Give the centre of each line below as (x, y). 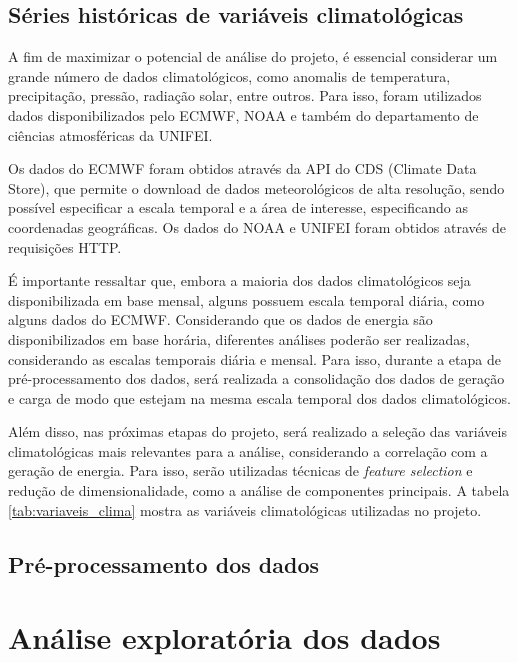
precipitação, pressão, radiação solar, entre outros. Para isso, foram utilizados (245, 95)
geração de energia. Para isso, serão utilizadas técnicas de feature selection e (240, 470)
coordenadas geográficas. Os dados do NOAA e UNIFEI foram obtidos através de (257, 226)
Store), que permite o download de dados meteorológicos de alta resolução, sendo (256, 187)
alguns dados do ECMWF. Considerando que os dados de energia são (220, 319)
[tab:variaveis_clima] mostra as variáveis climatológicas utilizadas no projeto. (245, 509)
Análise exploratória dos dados (224, 637)
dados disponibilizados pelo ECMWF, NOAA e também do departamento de (243, 114)
